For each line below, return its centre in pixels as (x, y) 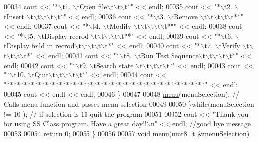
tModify (119, 26)
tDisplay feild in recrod (39, 45)
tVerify (229, 45)
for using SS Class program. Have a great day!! (75, 123)
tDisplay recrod (65, 35)
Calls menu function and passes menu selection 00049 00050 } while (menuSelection (129, 104)
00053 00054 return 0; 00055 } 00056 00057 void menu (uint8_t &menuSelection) (127, 133)
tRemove (185, 16)
